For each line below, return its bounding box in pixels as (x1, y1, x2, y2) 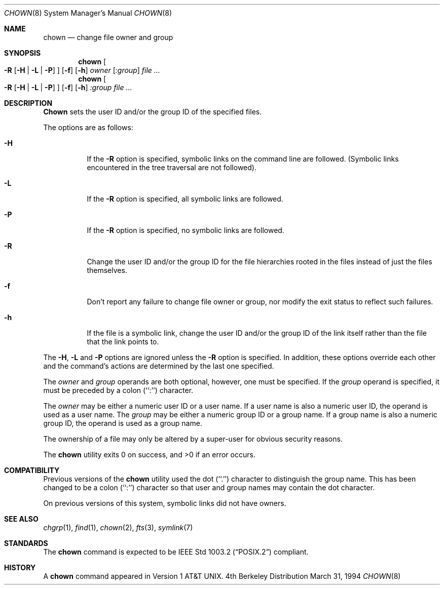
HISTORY (4, 563, 36, 572)
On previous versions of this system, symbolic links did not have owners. (43, 499, 286, 507)
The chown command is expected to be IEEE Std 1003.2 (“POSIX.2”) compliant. (43, 547, 309, 556)
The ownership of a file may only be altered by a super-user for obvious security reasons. (43, 435, 343, 443)
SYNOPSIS (4, 49, 41, 57)
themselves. (87, 266, 127, 274)
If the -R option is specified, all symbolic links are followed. (87, 194, 283, 203)
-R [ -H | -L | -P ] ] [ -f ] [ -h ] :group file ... (4, 83, 132, 92)
